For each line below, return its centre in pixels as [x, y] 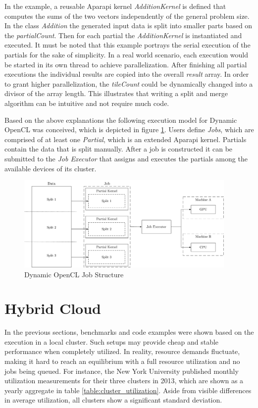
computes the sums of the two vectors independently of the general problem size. [127, 16]
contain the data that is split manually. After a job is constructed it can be [119, 149]
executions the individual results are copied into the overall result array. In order [127, 74]
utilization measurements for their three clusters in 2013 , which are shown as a [124, 381]
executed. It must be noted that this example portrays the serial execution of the [128, 45]
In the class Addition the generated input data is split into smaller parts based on [129, 25]
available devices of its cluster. [51, 168]
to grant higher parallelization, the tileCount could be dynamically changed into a [129, 83]
